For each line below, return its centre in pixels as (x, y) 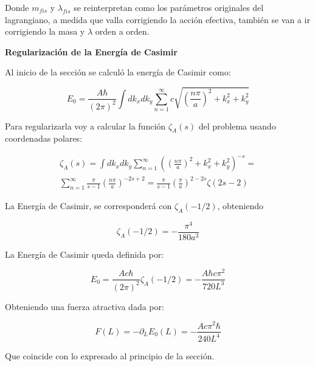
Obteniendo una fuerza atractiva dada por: (85, 306)
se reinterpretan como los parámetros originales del (169, 7)
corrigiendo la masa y (45, 31)
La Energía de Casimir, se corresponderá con (88, 205)
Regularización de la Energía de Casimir (91, 51)
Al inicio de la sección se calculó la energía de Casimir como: (118, 72)
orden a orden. (122, 31)
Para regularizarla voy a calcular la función (85, 126)
